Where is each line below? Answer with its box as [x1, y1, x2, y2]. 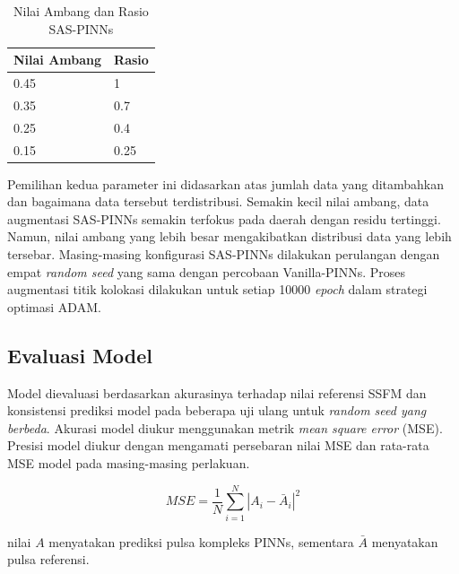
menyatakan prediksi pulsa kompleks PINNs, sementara [48, 532, 354, 551]
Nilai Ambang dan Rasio [13, 2, 149, 20]
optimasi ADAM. [7, 297, 101, 316]
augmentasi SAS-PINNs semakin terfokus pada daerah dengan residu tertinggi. [7, 209, 441, 228]
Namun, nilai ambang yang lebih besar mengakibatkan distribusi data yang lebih [7, 227, 452, 246]
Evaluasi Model [7, 341, 153, 369]
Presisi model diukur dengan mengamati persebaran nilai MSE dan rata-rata [7, 436, 429, 455]
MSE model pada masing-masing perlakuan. [7, 453, 250, 472]
